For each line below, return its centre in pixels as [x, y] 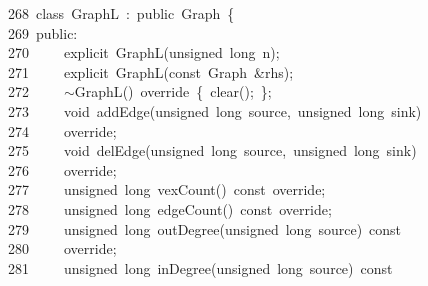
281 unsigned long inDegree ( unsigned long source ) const [200, 267]
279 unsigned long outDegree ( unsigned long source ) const [205, 228]
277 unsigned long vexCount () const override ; [167, 189]
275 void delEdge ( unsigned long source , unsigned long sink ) [212, 150]
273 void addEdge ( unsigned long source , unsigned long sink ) [215, 110]
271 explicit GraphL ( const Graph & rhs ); [151, 71]
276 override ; [62, 169]
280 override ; [62, 248]
